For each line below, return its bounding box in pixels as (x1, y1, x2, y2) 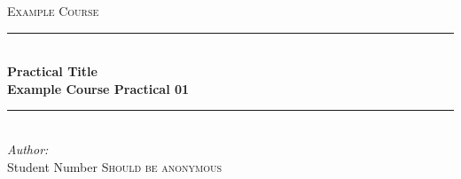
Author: (7, 139, 49, 158)
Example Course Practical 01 (7, 79, 190, 97)
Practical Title (7, 62, 98, 81)
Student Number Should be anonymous (7, 157, 223, 175)
